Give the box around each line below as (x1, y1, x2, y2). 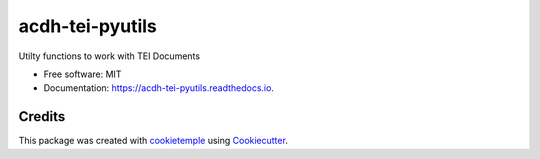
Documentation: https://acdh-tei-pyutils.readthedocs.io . (43, 82, 275, 94)
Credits (18, 108, 66, 125)
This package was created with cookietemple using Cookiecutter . (18, 135, 289, 147)
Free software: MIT (43, 68, 122, 80)
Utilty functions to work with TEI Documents (18, 50, 200, 62)
